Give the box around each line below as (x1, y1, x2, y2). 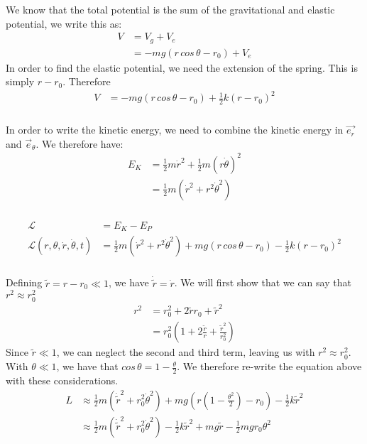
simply (6, 74, 35, 89)
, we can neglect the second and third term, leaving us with (56, 345, 315, 359)
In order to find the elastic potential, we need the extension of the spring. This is (6, 60, 358, 75)
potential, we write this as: (6, 16, 122, 31)
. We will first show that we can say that (174, 275, 351, 290)
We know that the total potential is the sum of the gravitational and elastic (6, 2, 335, 16)
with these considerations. (6, 372, 119, 387)
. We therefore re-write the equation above (177, 359, 362, 374)
